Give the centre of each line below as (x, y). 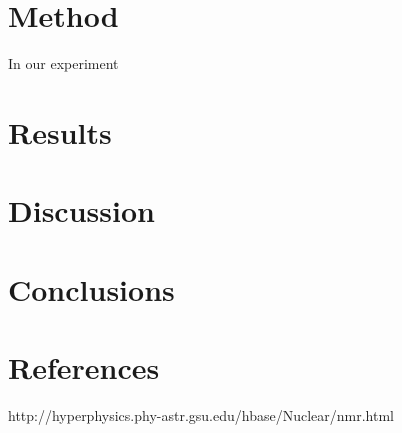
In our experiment (63, 63)
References (84, 367)
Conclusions (91, 288)
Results (60, 131)
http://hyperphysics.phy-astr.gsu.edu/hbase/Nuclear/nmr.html (201, 414)
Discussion (81, 210)
